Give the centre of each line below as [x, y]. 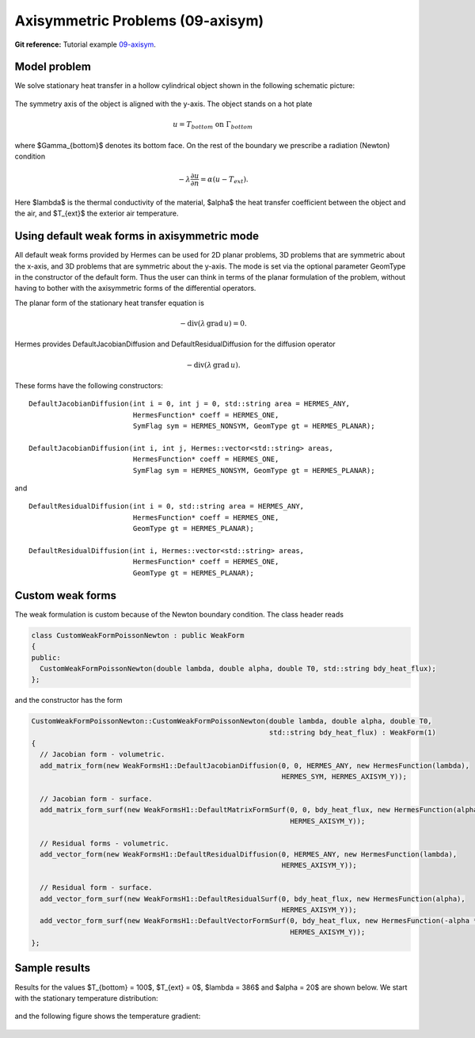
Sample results [53, 968]
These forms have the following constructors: [89, 385]
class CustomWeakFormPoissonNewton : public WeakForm [138, 635]
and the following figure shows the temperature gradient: [108, 1016]
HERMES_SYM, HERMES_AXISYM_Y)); [344, 777]
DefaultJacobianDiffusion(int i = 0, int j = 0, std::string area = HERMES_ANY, [190, 404]
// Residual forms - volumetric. [104, 843]
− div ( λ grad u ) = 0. [213, 324]
